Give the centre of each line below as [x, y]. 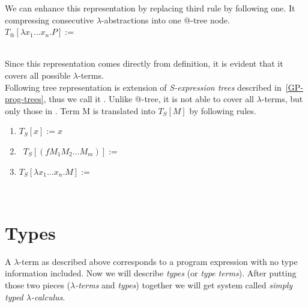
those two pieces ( [38, 285]
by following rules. [223, 110]
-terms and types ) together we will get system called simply [184, 285]
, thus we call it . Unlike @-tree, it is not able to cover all [149, 99]
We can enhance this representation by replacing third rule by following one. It [150, 8]
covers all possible [38, 75]
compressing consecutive [50, 20]
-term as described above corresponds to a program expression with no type [158, 261]
